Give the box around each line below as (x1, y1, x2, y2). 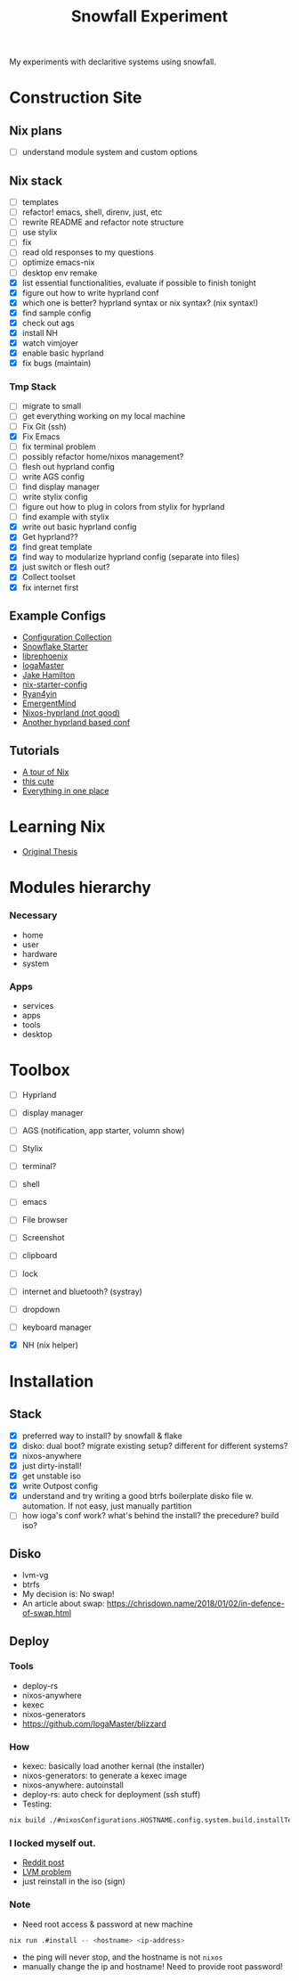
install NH (21, 327, 59, 338)
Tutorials (9, 742, 60, 758)
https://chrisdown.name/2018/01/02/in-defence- (106, 1598, 285, 1609)
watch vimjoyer (21, 337, 78, 348)
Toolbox (9, 1060, 70, 1080)
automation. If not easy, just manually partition (21, 1501, 192, 1511)
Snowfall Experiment (70, 6, 229, 27)
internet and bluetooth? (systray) (21, 1286, 142, 1297)
